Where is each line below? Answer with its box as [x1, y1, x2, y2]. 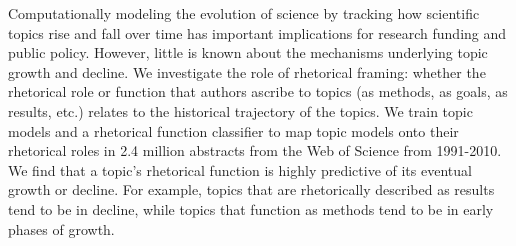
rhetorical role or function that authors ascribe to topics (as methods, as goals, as [8, 81, 508, 102]
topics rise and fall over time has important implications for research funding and [8, 22, 507, 43]
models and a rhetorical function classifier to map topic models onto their [8, 120, 459, 141]
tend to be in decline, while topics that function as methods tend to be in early [8, 198, 494, 219]
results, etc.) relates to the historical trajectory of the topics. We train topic [8, 100, 473, 121]
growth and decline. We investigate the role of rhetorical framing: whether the [8, 61, 486, 82]
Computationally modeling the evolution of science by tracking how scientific [8, 3, 480, 23]
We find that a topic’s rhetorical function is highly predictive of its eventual [8, 159, 472, 180]
